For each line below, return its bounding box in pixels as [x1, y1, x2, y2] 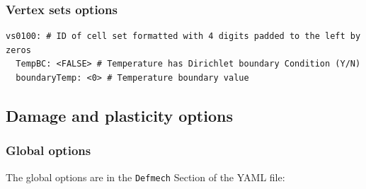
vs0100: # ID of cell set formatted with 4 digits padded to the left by [6, 31, 361, 42]
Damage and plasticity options [6, 104, 233, 126]
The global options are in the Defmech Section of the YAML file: [6, 169, 285, 184]
